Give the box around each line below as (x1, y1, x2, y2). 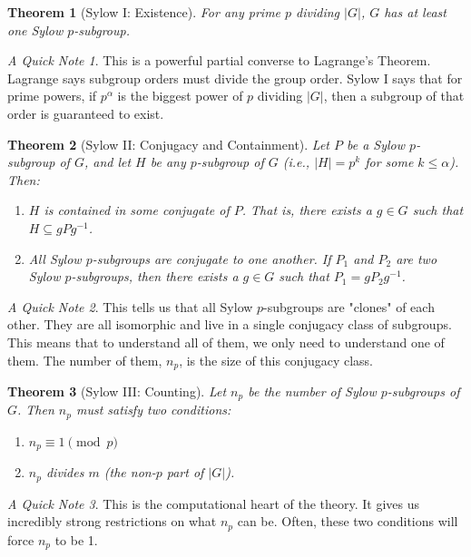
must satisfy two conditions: (75, 400, 231, 419)
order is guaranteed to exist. (7, 103, 164, 122)
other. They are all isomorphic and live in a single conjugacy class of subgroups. (7, 315, 452, 334)
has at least (384, 3, 446, 21)
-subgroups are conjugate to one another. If (92, 249, 331, 268)
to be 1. (54, 530, 98, 549)
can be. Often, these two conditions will (237, 512, 458, 531)
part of (166, 463, 204, 482)
